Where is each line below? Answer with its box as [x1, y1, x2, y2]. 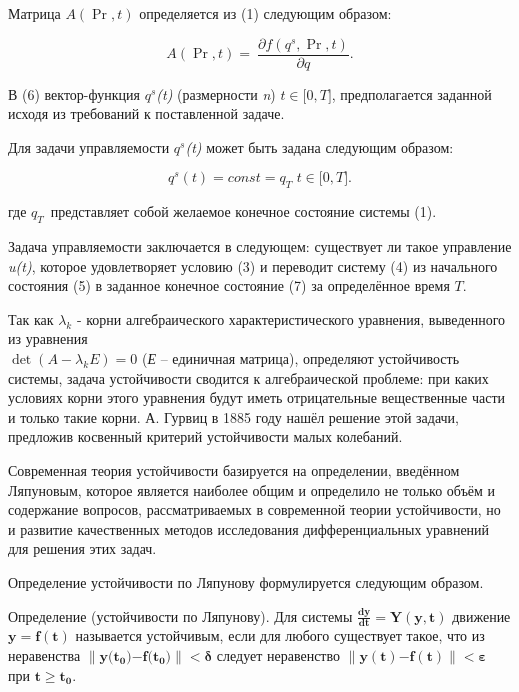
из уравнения [8, 328, 88, 349]
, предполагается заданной [331, 83, 492, 104]
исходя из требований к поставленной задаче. [8, 103, 285, 124]
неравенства [8, 644, 81, 665]
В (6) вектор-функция [8, 83, 140, 104]
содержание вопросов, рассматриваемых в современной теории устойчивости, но [8, 499, 501, 520]
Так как [8, 308, 54, 329]
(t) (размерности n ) [156, 83, 276, 104]
